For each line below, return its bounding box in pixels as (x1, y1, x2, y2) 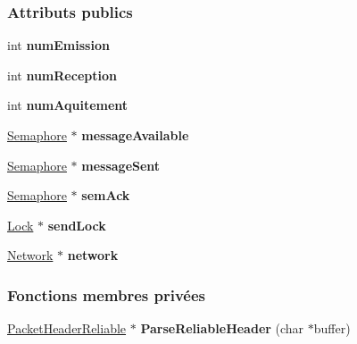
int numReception (7, 65, 117, 84)
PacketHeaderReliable (7, 319, 127, 338)
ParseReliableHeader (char (140, 319, 304, 338)
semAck (81, 186, 130, 205)
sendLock (47, 215, 106, 234)
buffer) (313, 319, 351, 338)
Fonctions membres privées (7, 283, 206, 306)
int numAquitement (7, 96, 129, 114)
